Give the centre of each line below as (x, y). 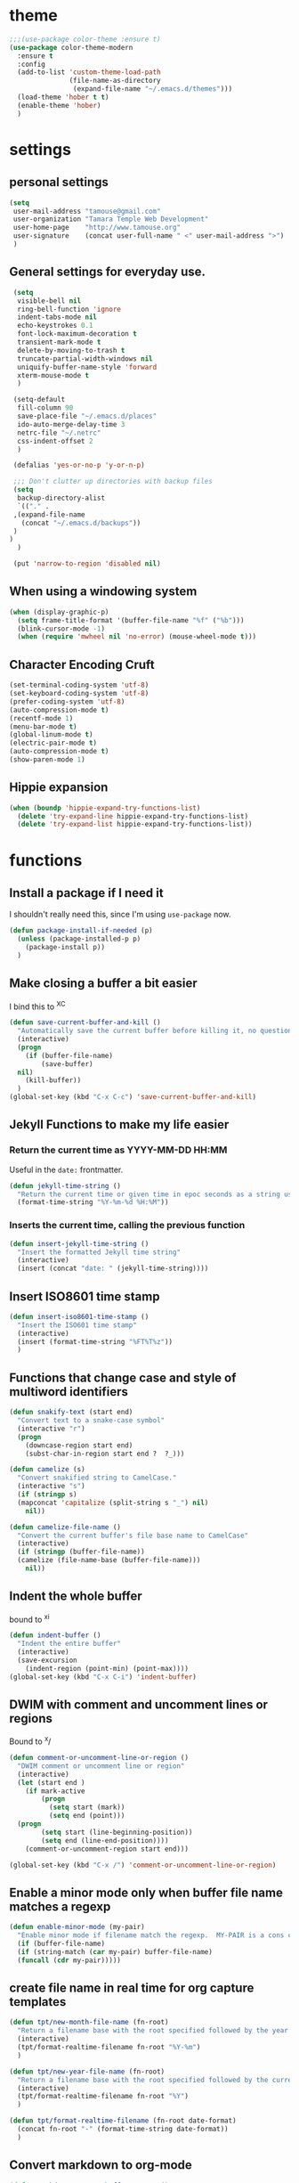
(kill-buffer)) (53, 1080)
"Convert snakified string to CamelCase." (97, 1478)
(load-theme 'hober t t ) (63, 98)
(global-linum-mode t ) (51, 735)
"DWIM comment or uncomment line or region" (101, 1766)
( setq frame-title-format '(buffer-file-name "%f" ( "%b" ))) (131, 620)
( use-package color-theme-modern (71, 47)
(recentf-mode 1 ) (41, 718)
